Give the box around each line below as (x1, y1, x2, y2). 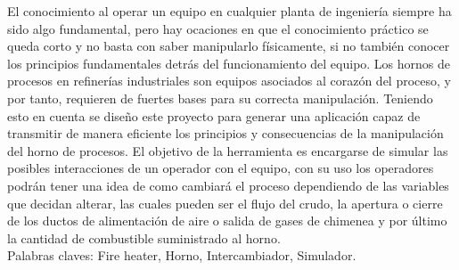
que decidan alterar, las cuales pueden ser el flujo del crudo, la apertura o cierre (7, 193, 443, 212)
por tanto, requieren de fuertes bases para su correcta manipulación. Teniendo (7, 88, 433, 107)
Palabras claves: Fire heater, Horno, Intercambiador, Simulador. (7, 246, 357, 265)
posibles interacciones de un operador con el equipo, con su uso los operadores (7, 159, 434, 177)
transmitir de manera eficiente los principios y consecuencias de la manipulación (7, 124, 444, 143)
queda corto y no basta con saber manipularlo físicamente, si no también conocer (7, 37, 450, 55)
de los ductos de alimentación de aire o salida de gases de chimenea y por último (7, 211, 447, 230)
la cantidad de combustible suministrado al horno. (7, 228, 281, 247)
